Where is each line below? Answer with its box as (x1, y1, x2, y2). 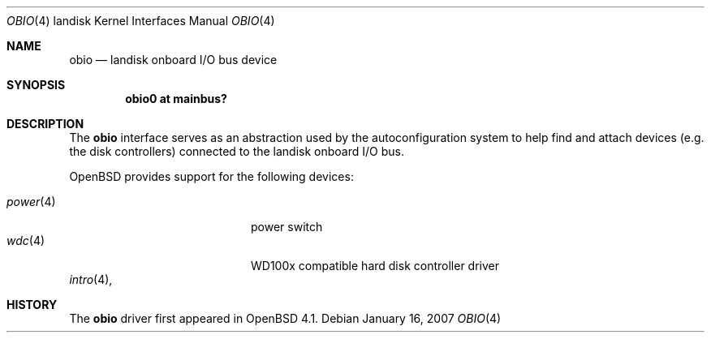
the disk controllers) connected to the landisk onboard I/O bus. (69, 144, 404, 158)
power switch (251, 220, 323, 234)
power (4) (6, 195, 56, 208)
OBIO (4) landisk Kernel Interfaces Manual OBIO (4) (6, 14, 275, 28)
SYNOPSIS (6, 78, 66, 92)
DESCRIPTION (6, 117, 84, 131)
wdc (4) (6, 234, 45, 247)
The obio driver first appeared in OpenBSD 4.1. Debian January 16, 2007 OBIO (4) (69, 311, 502, 325)
